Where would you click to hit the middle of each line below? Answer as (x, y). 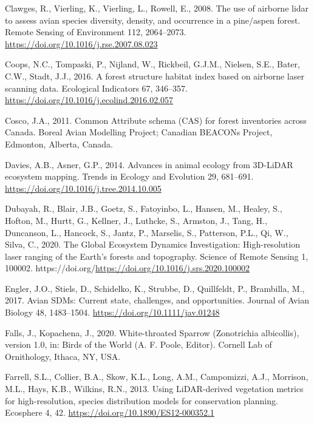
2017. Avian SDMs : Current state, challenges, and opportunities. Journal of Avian (157, 300)
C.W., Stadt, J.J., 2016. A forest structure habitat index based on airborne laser (155, 76)
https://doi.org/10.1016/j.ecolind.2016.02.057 (89, 100)
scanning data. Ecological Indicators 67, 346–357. (97, 88)
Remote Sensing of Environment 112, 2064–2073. (96, 32)
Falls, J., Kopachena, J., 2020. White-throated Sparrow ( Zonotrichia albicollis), (152, 332)
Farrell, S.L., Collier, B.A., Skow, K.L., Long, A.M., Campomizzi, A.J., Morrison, (157, 377)
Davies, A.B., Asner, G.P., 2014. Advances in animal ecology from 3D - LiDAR (149, 164)
